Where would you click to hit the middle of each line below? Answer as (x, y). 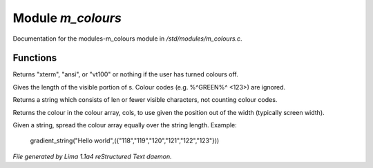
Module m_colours (67, 18)
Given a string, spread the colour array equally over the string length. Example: (125, 125)
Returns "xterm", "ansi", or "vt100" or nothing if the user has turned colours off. (125, 74)
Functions (35, 58)
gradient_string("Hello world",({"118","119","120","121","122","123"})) (125, 140)
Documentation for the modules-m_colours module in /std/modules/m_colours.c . (127, 39)
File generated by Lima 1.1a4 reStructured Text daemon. (92, 156)
